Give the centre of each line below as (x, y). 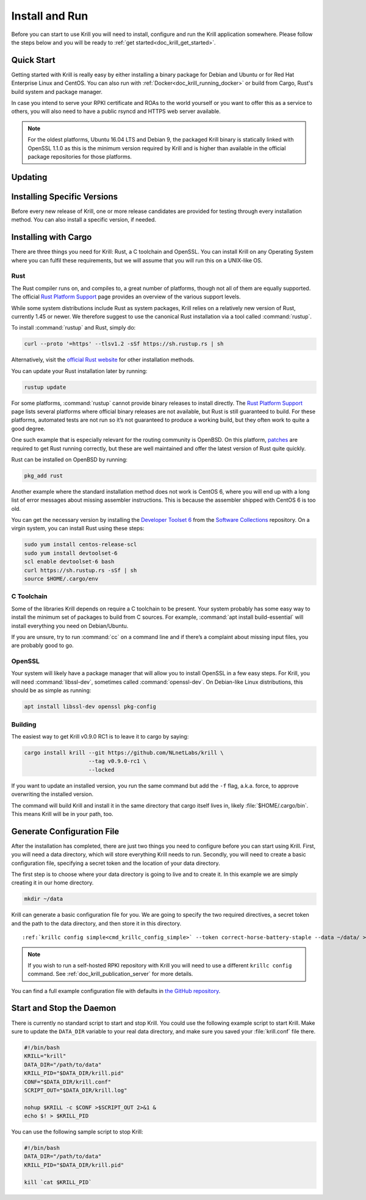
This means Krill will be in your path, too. (62, 814)
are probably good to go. (43, 645)
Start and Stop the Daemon (64, 1008)
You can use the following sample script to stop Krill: (77, 1132)
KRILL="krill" (45, 1056)
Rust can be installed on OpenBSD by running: (70, 459)
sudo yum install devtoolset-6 (71, 553)
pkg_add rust (44, 475)
